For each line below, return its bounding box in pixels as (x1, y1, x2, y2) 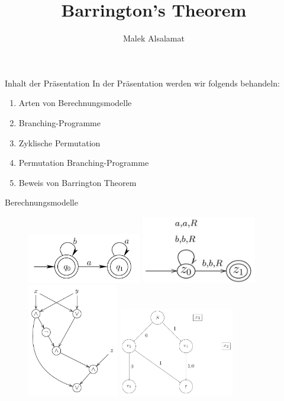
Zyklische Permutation (18, 136, 101, 149)
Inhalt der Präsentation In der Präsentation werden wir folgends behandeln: (5, 76, 280, 89)
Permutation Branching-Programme (18, 156, 149, 169)
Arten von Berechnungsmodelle (18, 97, 132, 109)
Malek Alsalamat (123, 32, 185, 44)
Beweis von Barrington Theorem (18, 176, 137, 188)
